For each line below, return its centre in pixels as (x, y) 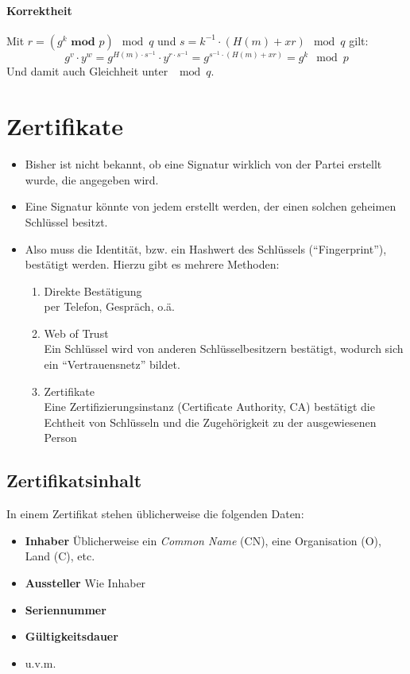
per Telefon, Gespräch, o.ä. (109, 306)
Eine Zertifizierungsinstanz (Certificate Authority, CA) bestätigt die (209, 407)
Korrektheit (39, 10)
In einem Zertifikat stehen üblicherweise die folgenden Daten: (155, 514)
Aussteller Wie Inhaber (85, 583)
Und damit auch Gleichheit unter (87, 71)
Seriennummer (66, 609)
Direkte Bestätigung (93, 291)
